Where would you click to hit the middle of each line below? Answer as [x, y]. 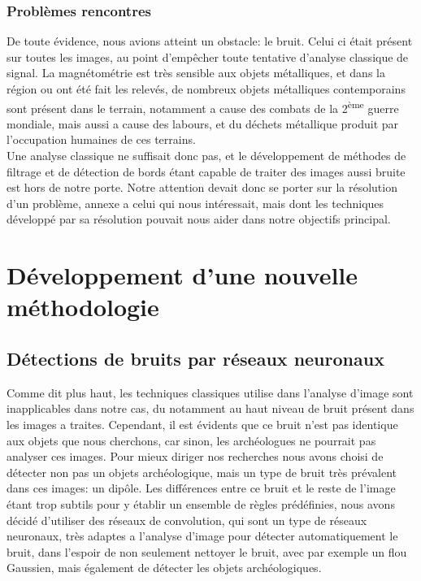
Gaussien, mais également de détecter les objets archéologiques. [164, 568]
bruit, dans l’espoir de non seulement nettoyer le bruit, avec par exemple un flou [207, 551]
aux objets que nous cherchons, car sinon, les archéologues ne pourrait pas [191, 440]
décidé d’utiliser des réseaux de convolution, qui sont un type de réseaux [187, 520]
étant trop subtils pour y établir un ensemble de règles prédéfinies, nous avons [201, 503]
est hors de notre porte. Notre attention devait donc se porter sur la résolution [202, 187]
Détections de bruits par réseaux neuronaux [195, 358]
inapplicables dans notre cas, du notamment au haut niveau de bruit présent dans [210, 408]
